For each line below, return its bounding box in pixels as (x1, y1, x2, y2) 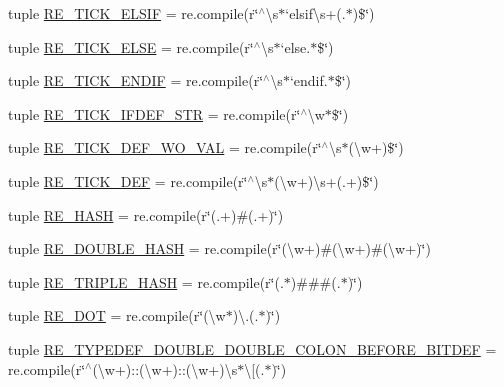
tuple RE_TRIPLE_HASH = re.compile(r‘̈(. (8, 271, 284, 292)
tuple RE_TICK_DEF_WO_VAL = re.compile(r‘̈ (8, 137, 322, 158)
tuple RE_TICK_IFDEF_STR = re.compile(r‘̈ (8, 103, 301, 124)
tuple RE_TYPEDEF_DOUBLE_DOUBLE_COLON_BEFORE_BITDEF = (8, 338, 497, 359)
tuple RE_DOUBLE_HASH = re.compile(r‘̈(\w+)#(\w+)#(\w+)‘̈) (8, 238, 431, 259)
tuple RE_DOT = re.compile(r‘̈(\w (8, 305, 226, 326)
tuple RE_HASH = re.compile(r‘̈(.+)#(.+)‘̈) (8, 204, 284, 225)
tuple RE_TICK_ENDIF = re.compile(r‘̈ (8, 70, 264, 91)
